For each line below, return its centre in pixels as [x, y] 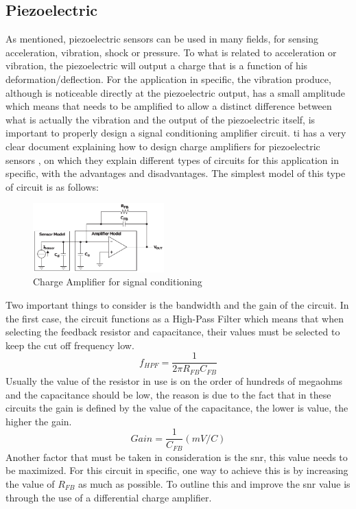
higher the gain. [39, 421]
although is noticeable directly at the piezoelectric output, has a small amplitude [175, 92]
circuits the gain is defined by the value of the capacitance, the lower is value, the [177, 408]
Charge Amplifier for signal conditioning [118, 282]
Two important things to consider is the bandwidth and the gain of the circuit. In [177, 305]
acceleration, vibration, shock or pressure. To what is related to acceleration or [171, 52]
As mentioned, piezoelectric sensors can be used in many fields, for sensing [162, 39]
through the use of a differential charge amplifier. [109, 497]
